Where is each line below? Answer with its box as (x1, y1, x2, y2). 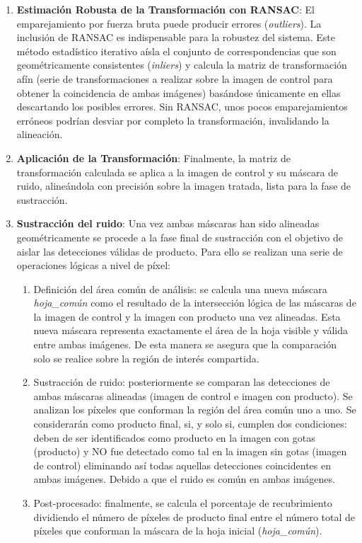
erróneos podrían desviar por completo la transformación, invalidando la (16, 113, 329, 127)
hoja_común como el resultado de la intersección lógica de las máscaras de (33, 295, 356, 310)
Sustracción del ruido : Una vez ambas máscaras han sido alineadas (16, 216, 320, 231)
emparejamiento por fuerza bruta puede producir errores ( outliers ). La (16, 16, 322, 30)
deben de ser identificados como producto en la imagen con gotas (33, 430, 315, 445)
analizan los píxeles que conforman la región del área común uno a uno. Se (33, 402, 356, 417)
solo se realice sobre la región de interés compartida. (33, 350, 259, 365)
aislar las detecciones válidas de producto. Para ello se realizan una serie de (16, 244, 343, 258)
